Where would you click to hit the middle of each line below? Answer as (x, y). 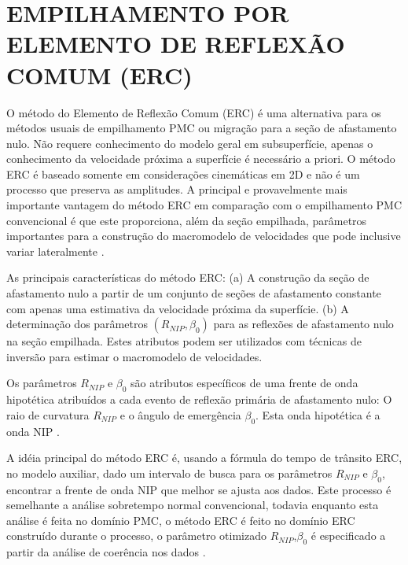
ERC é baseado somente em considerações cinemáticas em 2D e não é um (183, 174)
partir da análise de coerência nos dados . (106, 552)
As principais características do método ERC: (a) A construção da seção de (188, 277)
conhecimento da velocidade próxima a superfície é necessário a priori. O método (201, 159)
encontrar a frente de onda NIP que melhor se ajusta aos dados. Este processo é (199, 489)
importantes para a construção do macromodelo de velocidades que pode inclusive (204, 236)
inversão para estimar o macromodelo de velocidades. (134, 356)
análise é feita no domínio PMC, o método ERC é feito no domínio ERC (181, 520)
